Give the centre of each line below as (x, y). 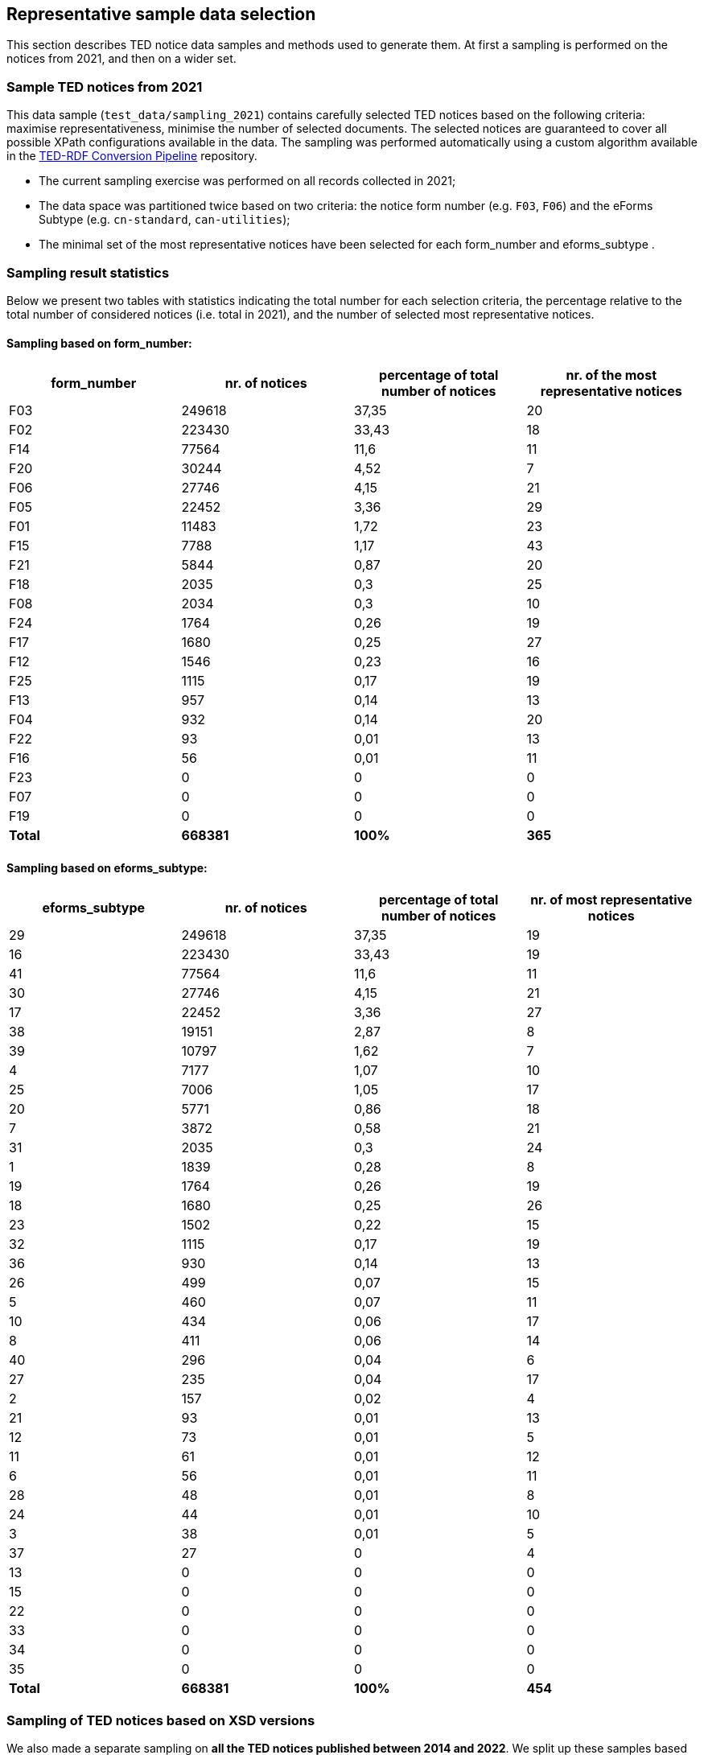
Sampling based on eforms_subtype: (107, 867)
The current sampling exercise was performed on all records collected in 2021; (247, 181)
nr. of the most (611, 375)
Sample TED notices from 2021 (105, 87)
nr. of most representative (611, 900)
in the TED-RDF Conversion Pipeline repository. (132, 156)
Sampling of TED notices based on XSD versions (161, 1720)
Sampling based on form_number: (99, 343)
